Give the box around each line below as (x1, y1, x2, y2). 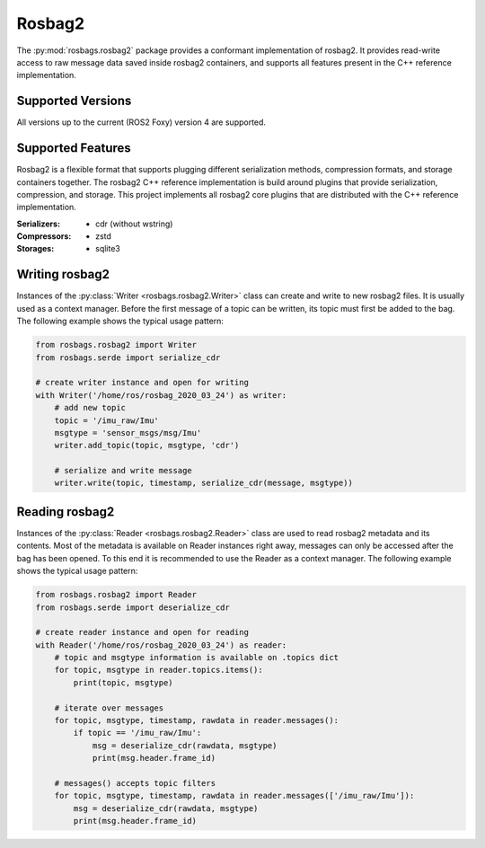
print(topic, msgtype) (73, 677, 174, 687)
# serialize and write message (54, 465, 192, 476)
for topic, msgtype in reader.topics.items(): (54, 665, 264, 676)
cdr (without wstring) (95, 218, 173, 229)
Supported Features (16, 140, 132, 156)
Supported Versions (16, 93, 132, 109)
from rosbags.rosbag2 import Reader (35, 589, 198, 600)
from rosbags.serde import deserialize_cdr (35, 602, 231, 613)
